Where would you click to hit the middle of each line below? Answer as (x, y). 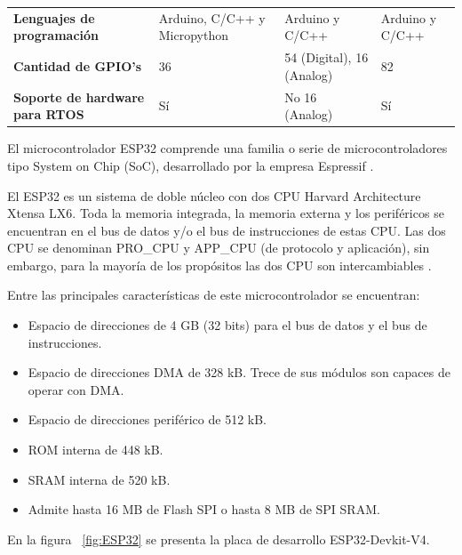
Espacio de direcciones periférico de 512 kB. (147, 419)
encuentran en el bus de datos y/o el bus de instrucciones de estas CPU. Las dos (227, 230)
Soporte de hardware (79, 97)
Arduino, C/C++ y (212, 17)
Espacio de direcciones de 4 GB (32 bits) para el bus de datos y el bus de (227, 325)
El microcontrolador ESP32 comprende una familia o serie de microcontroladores (227, 148)
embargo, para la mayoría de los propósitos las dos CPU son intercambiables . (219, 265)
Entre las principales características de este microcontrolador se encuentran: (214, 295)
